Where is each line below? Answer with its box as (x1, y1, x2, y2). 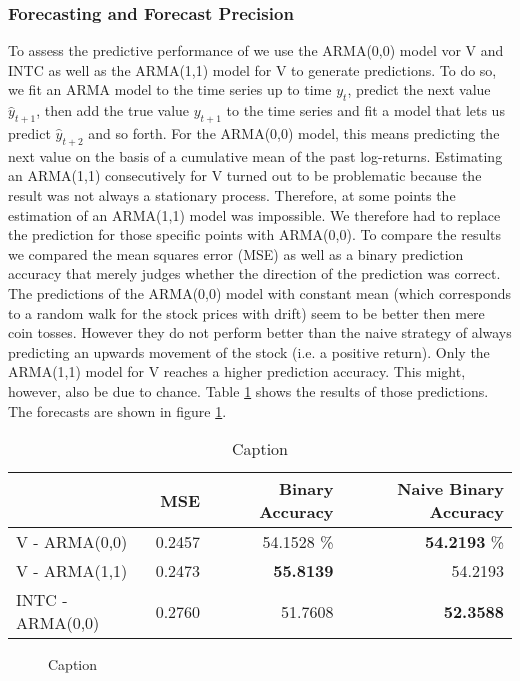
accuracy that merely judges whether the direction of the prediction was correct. (8, 263, 501, 284)
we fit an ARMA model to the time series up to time (8, 79, 332, 100)
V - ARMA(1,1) (16, 559, 128, 583)
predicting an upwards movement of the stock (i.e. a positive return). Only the (8, 341, 490, 362)
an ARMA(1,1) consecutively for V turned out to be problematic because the (8, 165, 482, 186)
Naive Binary (397, 477, 504, 501)
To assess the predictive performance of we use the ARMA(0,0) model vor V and (8, 40, 504, 61)
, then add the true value (36, 100, 190, 121)
